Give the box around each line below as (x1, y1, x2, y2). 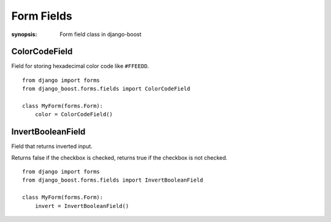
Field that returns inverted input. (11, 142, 93, 150)
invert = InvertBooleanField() (34, 202, 129, 209)
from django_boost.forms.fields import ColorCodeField (22, 86, 191, 92)
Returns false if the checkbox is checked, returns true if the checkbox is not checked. (11, 154, 228, 161)
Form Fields (11, 9, 73, 23)
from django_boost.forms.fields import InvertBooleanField (22, 177, 204, 183)
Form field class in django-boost (59, 31, 142, 38)
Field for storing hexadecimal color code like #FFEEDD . (11, 62, 150, 70)
